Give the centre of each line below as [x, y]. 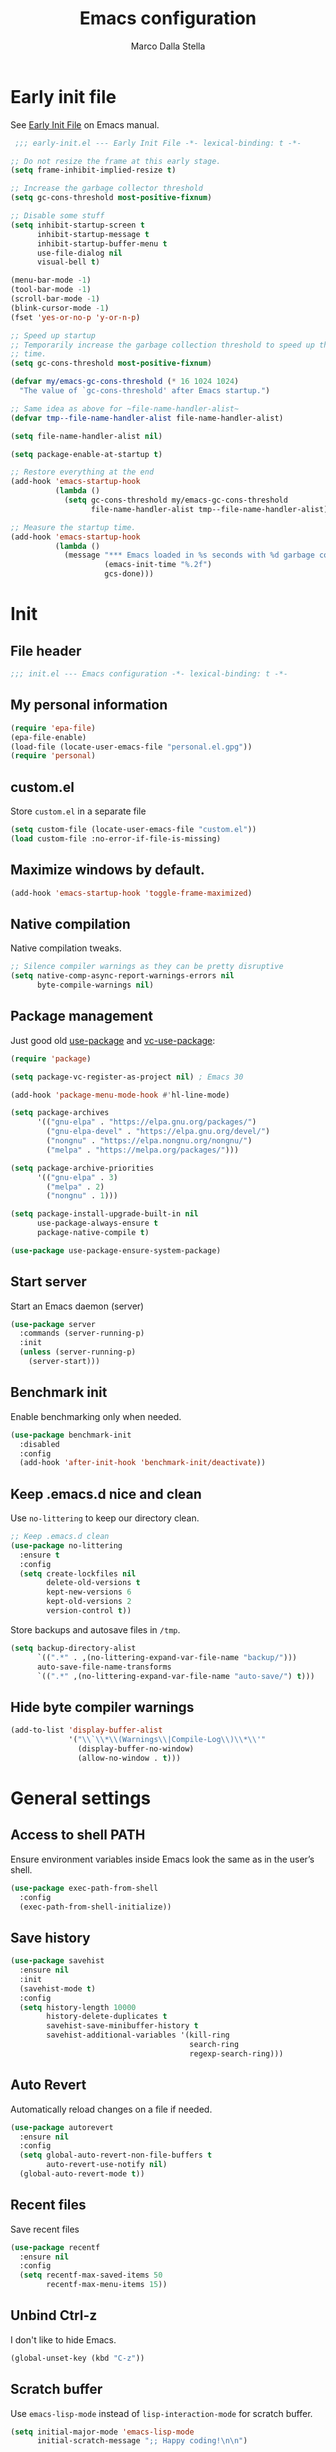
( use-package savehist [57, 1961]
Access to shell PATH [78, 1835]
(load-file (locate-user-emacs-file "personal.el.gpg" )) [131, 747]
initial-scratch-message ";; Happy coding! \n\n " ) [142, 2441]
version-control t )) [89, 1611]
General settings [81, 1798]
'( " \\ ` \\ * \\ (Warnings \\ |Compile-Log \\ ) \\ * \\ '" [167, 1740]
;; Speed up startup [53, 335]
